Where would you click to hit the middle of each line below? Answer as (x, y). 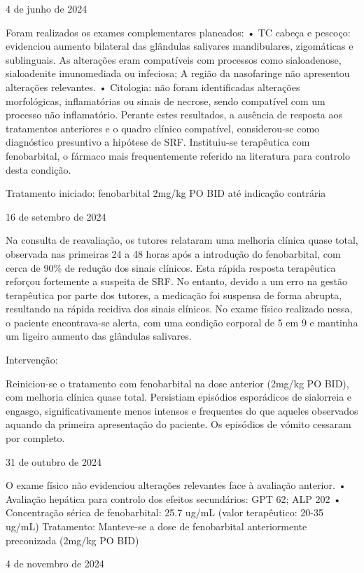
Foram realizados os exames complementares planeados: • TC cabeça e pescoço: (178, 32)
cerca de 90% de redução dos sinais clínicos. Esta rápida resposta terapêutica (171, 267)
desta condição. (38, 169)
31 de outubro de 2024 (54, 461)
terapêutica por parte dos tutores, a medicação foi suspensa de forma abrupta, (174, 295)
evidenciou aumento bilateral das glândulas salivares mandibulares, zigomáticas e (180, 46)
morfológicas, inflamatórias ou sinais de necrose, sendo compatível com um (166, 101)
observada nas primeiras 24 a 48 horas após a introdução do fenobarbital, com (173, 253)
